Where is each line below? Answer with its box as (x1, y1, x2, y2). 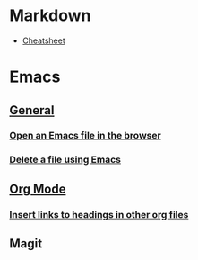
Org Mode (9, 181, 66, 196)
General (9, 103, 56, 118)
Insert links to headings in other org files (9, 208, 189, 220)
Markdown (9, 5, 91, 26)
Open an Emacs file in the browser (9, 130, 161, 142)
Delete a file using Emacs (9, 154, 122, 166)
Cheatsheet (22, 35, 65, 46)
